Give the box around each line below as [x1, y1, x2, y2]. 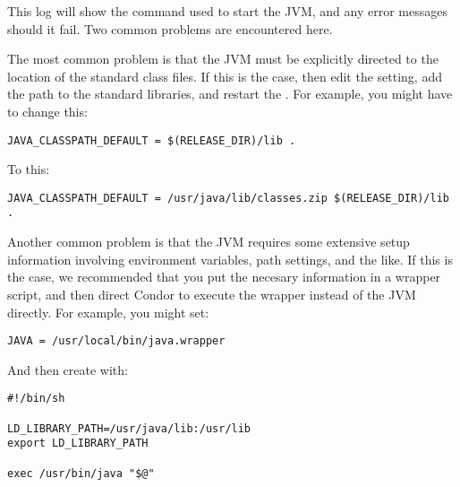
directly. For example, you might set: [7, 302, 209, 321]
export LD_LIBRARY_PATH [7, 437, 149, 450]
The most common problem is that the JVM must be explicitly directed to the [7, 49, 439, 68]
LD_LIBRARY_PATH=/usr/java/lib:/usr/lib [7, 422, 251, 435]
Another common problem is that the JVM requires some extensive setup [7, 232, 410, 251]
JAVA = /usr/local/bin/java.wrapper [7, 335, 226, 348]
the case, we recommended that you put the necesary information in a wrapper [7, 267, 441, 286]
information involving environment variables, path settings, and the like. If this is [7, 249, 453, 268]
